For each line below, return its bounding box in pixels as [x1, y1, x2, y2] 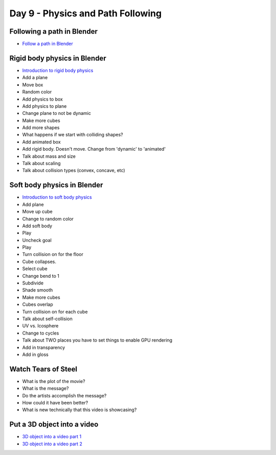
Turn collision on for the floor [22, 251, 84, 257]
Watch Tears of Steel [9, 365, 78, 373]
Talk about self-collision [22, 316, 73, 322]
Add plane [22, 201, 44, 207]
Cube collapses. [22, 258, 56, 265]
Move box [22, 82, 43, 88]
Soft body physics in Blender [9, 181, 103, 189]
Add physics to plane [22, 103, 67, 109]
